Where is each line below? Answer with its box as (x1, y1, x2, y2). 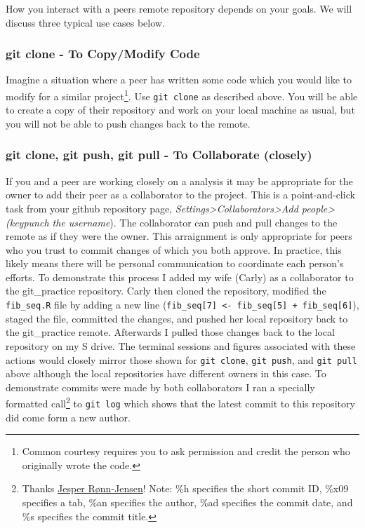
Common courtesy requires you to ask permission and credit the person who (22, 444, 350, 459)
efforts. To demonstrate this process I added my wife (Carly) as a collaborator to (6, 269, 354, 284)
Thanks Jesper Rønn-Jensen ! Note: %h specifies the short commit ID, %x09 (22, 481, 349, 496)
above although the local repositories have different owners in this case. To (6, 366, 326, 381)
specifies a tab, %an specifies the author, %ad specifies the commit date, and (22, 495, 353, 510)
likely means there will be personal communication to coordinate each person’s (6, 256, 344, 271)
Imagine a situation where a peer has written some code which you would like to (6, 72, 352, 87)
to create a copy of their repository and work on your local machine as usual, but (6, 102, 355, 117)
